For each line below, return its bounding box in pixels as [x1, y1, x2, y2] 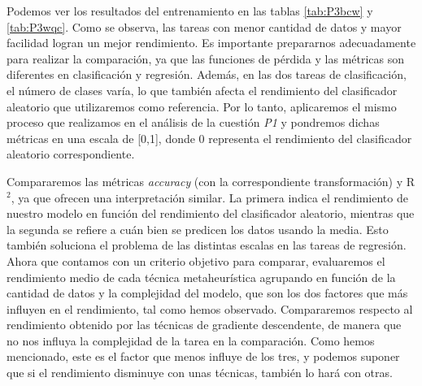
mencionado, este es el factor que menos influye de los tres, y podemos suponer [7, 348, 400, 365]
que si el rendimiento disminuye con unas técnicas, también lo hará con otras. [7, 364, 393, 381]
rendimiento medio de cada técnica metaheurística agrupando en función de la [7, 268, 396, 285]
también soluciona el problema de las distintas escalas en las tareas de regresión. [7, 236, 407, 254]
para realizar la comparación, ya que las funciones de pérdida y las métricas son [7, 50, 405, 67]
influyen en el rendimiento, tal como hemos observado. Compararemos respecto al [7, 300, 413, 317]
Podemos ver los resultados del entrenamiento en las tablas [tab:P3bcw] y [7, 2, 373, 19]
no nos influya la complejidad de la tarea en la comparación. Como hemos [7, 332, 375, 349]
